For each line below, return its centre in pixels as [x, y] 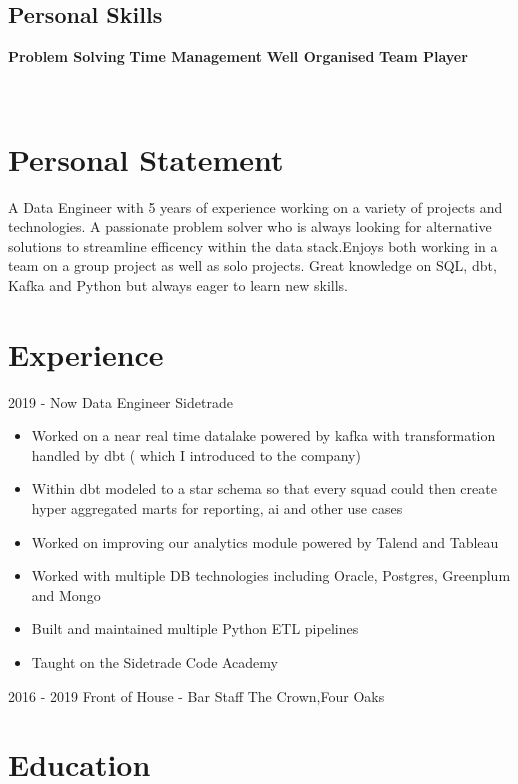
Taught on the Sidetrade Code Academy [154, 661]
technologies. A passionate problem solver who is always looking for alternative [250, 226]
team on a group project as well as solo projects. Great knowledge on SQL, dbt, [252, 265]
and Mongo [66, 594]
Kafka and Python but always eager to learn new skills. [178, 284]
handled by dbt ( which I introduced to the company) [196, 454]
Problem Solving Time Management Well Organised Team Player [238, 56]
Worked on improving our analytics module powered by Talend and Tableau [265, 541]
